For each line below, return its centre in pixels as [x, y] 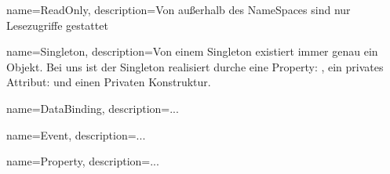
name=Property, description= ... [83, 161]
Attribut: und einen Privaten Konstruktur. [109, 82]
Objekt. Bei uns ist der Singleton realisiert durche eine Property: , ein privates [195, 66]
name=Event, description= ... [76, 134]
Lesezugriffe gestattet [57, 25]
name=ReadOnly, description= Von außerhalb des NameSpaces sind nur [179, 9]
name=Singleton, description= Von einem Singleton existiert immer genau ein [192, 51]
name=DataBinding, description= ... [93, 108]
